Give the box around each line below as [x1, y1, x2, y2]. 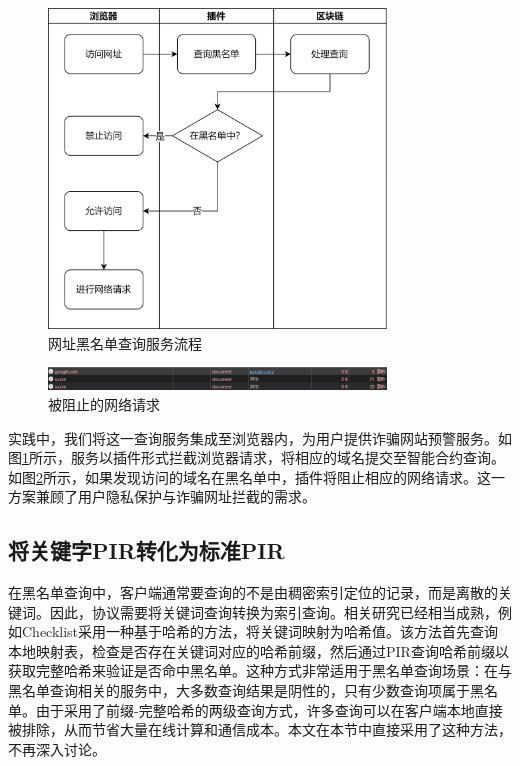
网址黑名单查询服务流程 [48, 332, 202, 353]
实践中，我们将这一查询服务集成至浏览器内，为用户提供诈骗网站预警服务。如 [8, 427, 512, 448]
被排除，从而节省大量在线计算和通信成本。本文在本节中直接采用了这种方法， [8, 719, 512, 740]
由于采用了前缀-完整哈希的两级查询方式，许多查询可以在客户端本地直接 [35, 699, 503, 720]
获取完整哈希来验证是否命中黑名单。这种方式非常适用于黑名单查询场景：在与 [8, 660, 512, 681]
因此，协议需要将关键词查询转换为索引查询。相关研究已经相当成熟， [49, 601, 498, 622]
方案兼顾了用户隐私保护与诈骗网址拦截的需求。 [8, 486, 316, 507]
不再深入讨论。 [8, 738, 106, 759]
